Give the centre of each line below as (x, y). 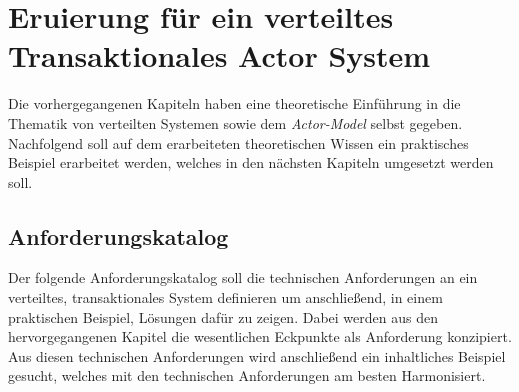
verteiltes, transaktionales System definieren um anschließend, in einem (225, 297)
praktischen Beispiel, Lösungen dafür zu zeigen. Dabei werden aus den (223, 316)
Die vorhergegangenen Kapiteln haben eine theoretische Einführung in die (234, 103)
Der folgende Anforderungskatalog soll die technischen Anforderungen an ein (243, 277)
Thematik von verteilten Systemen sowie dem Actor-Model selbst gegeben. (235, 122)
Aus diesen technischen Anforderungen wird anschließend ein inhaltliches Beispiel (257, 355)
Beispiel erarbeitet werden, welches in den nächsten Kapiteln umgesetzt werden (251, 162)
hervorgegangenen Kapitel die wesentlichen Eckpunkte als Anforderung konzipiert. (260, 336)
